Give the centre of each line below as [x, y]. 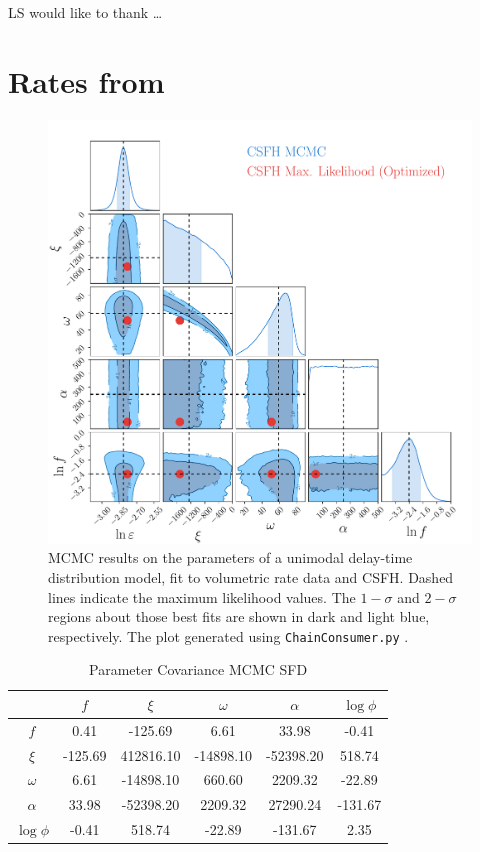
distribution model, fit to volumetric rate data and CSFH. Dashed [251, 576]
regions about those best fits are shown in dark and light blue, [239, 616]
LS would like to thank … [85, 12]
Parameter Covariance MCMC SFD [198, 669]
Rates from [86, 80]
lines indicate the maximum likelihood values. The [202, 596]
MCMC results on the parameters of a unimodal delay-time [230, 557]
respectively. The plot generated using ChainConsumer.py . [228, 635]
